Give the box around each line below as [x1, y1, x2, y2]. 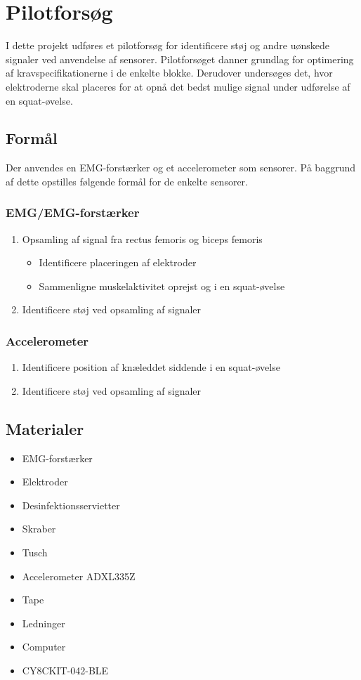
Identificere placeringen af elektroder [39, 255, 197, 270]
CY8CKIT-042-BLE [22, 663, 109, 678]
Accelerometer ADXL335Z [22, 568, 136, 583]
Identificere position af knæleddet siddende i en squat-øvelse [22, 360, 280, 374]
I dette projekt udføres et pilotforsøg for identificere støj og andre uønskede [6, 38, 330, 53]
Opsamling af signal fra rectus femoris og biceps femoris [22, 231, 263, 246]
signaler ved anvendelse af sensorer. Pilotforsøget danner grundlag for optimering [6, 51, 354, 66]
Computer [22, 639, 66, 654]
